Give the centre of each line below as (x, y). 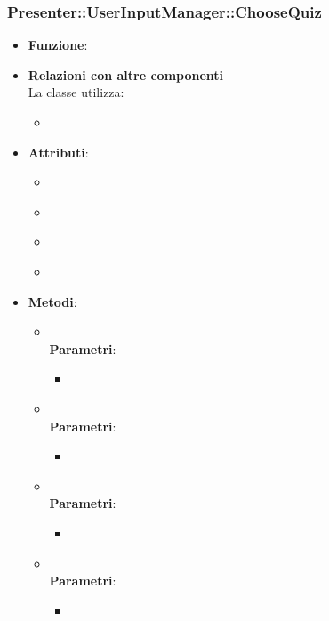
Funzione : (58, 45)
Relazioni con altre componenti (126, 74)
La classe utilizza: (76, 92)
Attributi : (58, 152)
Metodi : (52, 301)
